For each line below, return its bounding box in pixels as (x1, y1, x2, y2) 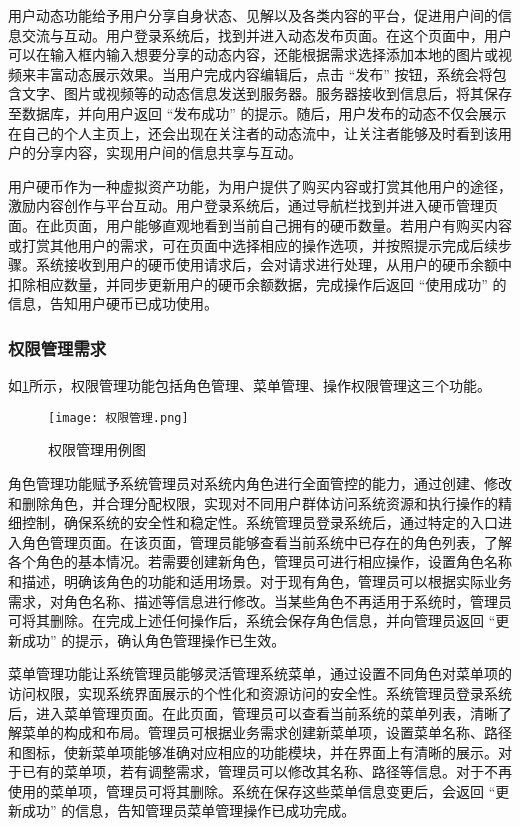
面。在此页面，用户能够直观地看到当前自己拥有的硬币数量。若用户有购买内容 (8, 214, 512, 235)
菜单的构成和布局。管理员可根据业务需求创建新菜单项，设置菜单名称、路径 (21, 722, 512, 743)
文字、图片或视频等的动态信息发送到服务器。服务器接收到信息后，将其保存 (21, 83, 512, 104)
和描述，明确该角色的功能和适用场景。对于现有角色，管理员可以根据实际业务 (8, 570, 512, 591)
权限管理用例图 (48, 439, 146, 460)
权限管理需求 (8, 335, 107, 360)
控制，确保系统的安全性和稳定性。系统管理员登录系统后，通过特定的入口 (21, 512, 498, 533)
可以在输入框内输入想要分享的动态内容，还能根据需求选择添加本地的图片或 (8, 44, 498, 65)
